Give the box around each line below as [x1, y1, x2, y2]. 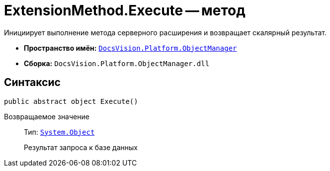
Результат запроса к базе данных [24, 143, 138, 152]
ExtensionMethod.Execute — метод [4, 2, 246, 19]
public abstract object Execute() [4, 97, 138, 105]
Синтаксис [4, 76, 61, 89]
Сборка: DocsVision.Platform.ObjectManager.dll [24, 59, 210, 68]
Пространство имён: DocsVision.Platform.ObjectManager [24, 43, 237, 52]
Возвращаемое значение [4, 112, 89, 121]
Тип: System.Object [24, 127, 95, 136]
